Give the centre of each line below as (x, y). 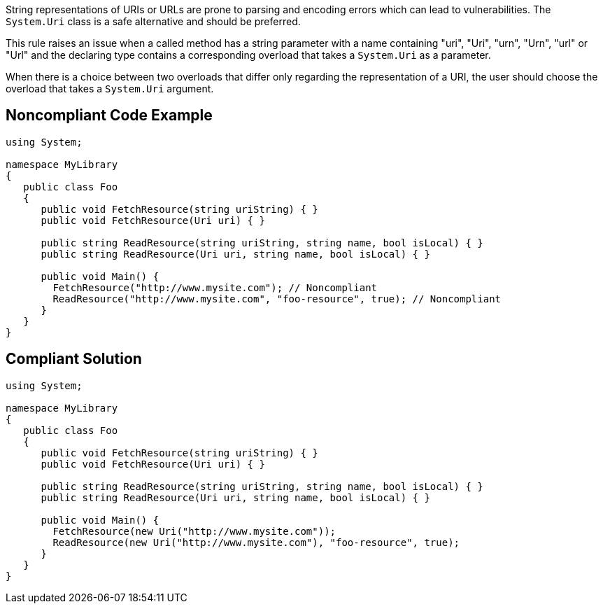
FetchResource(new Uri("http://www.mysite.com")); (194, 531)
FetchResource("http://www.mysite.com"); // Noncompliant (215, 287)
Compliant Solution (74, 359)
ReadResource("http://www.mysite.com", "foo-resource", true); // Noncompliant (277, 299)
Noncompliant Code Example (109, 115)
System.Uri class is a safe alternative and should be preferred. (153, 21)
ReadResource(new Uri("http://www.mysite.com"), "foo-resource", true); (256, 542)
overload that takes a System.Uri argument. (110, 89)
